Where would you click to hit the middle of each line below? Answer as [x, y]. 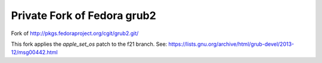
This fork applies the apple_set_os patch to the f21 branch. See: [89, 44]
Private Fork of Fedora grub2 [83, 15]
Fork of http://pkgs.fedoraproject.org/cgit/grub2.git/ [75, 33]
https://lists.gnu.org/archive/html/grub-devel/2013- [231, 44]
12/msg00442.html [34, 52]
